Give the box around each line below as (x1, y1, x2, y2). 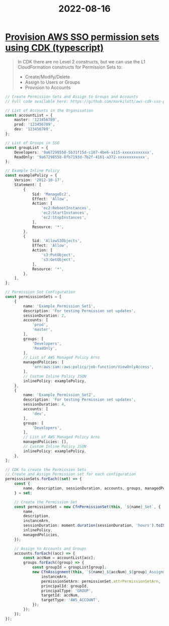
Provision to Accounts (25, 84, 71, 91)
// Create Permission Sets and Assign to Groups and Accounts (5, 94, 138, 99)
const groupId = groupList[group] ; (32, 565, 107, 570)
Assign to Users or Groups (25, 79, 80, 85)
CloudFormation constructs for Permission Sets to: (17, 64, 123, 70)
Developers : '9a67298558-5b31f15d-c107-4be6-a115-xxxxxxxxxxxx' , (14, 149, 154, 155)
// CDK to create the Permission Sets (5, 467, 87, 472)
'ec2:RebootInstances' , (41, 206, 92, 211)
